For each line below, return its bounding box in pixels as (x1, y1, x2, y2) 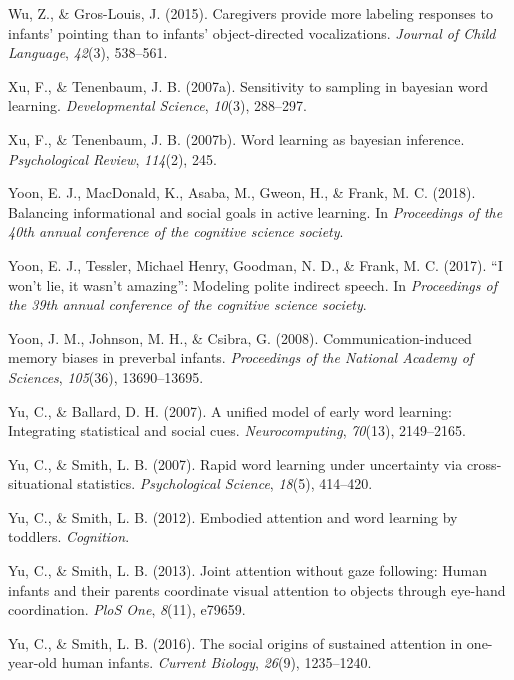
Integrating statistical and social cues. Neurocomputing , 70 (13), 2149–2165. (8, 420, 466, 441)
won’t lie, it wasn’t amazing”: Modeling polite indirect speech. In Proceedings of (8, 274, 497, 295)
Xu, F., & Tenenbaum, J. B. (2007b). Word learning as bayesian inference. (8, 128, 465, 149)
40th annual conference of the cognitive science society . (8, 221, 344, 242)
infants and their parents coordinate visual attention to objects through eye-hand (8, 579, 506, 600)
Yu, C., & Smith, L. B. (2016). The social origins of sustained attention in (8, 632, 463, 653)
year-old (8, 652, 58, 673)
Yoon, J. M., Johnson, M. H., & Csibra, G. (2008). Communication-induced (8, 327, 472, 348)
